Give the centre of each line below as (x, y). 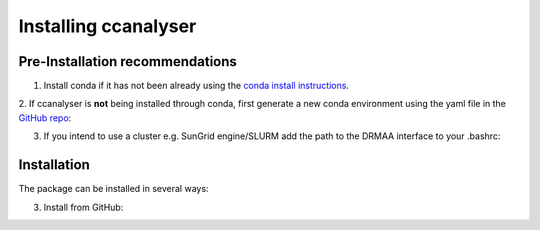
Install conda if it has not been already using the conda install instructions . (196, 86)
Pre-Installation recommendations (127, 61)
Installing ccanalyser (107, 26)
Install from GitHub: (83, 207)
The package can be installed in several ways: (113, 189)
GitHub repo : (45, 117)
